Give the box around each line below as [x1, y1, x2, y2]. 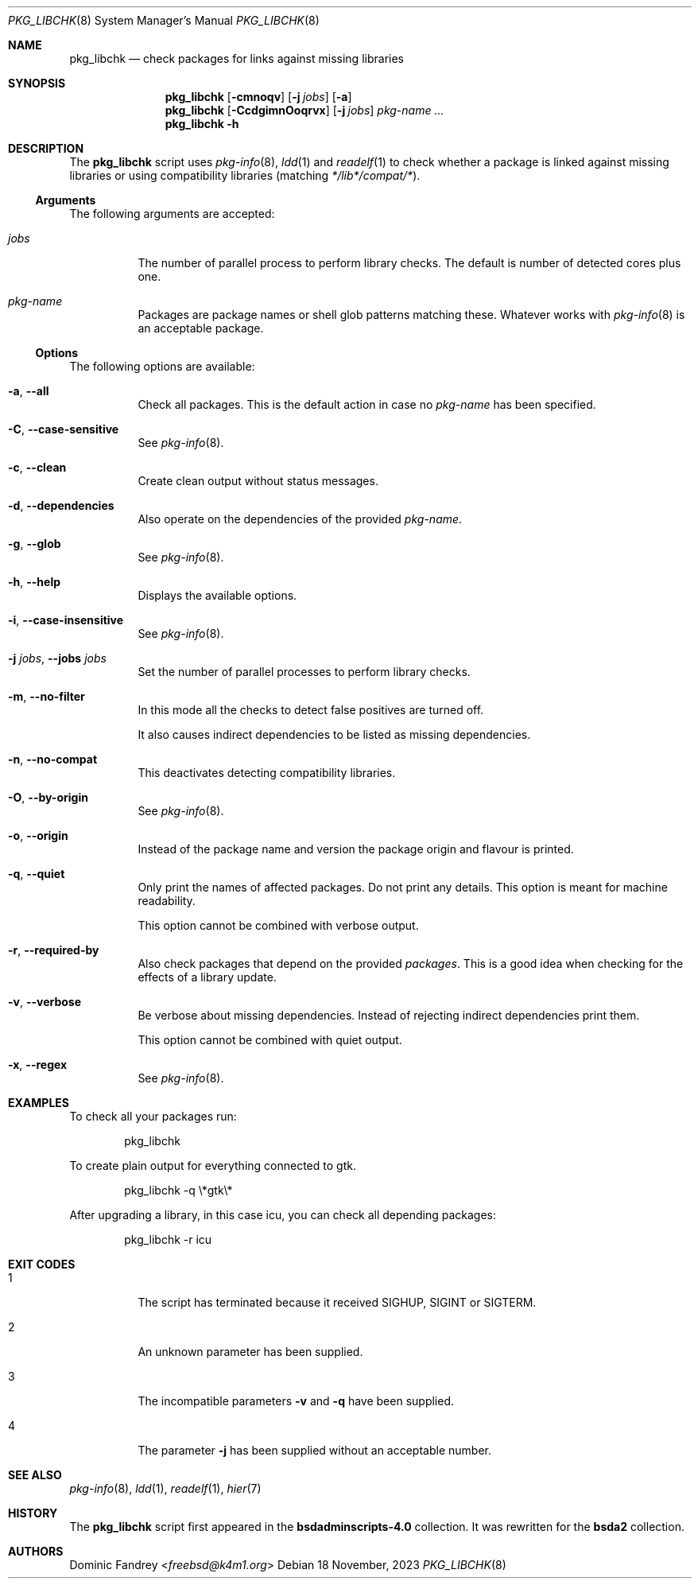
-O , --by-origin [8, 791, 88, 804]
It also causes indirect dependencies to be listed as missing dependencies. [138, 728, 531, 741]
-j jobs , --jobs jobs [8, 651, 107, 665]
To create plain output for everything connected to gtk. [69, 1159, 356, 1172]
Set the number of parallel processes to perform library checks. [138, 665, 471, 678]
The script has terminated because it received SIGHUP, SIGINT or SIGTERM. [138, 1296, 537, 1309]
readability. [138, 894, 196, 907]
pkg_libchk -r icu [124, 1233, 212, 1246]
